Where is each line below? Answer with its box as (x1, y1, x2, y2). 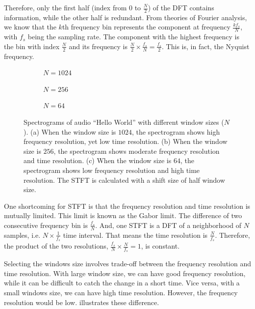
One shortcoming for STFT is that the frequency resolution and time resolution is (4, 200, 251, 211)
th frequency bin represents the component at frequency (62, 22, 230, 32)
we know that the (4, 22, 56, 32)
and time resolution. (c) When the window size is (24, 155, 172, 166)
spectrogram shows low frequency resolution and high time (24, 165, 200, 175)
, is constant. (141, 241, 180, 251)
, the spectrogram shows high (132, 126, 220, 137)
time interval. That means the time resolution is (63, 229, 208, 240)
